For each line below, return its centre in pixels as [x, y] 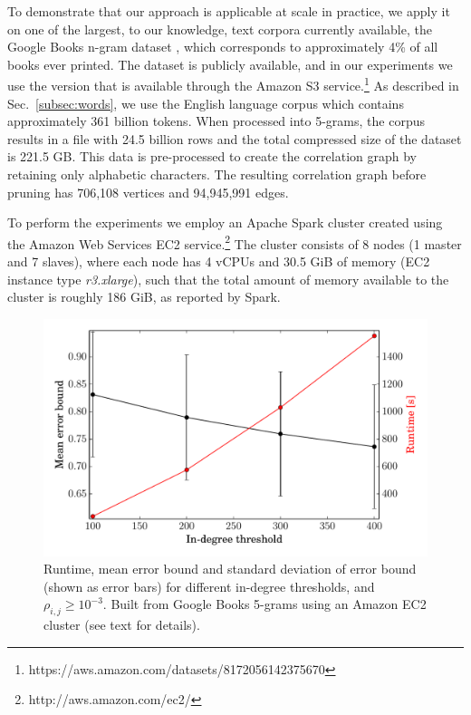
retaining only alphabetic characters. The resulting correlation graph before [217, 174]
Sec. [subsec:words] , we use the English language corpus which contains [206, 103]
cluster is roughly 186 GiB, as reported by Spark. [144, 297]
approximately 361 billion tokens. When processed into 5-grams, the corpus [216, 121]
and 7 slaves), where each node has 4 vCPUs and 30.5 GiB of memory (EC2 [219, 261]
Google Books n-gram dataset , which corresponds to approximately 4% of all [223, 47]
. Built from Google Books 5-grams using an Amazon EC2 [264, 604]
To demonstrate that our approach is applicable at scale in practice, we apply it [229, 11]
